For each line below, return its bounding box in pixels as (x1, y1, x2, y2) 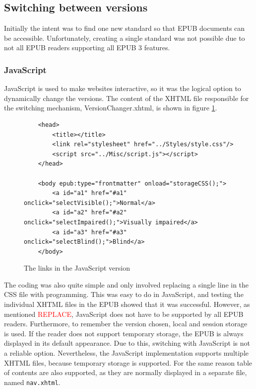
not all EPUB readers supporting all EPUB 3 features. (4, 42, 170, 53)
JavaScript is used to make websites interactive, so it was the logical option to (4, 83, 241, 94)
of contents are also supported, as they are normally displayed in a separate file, (4, 367, 247, 378)
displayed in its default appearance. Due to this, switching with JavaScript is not (4, 338, 250, 348)
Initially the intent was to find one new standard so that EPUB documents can (4, 23, 245, 33)
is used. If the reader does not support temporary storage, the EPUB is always (4, 328, 244, 338)
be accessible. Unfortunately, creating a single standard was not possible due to (4, 32, 245, 43)
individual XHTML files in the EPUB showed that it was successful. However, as (4, 299, 250, 309)
